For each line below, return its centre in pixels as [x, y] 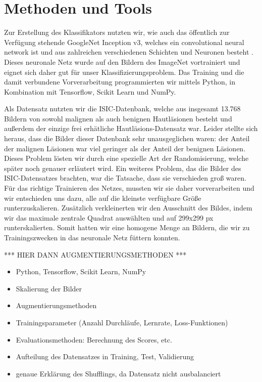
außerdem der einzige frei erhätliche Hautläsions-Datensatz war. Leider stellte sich [131, 128]
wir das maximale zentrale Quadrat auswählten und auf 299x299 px [109, 217]
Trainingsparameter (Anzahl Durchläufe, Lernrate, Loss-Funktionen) [122, 322]
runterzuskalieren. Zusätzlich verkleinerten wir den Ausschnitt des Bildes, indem [128, 208]
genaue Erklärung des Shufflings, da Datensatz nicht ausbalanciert [118, 373]
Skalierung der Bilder [49, 288]
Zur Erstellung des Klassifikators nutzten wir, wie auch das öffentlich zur [117, 32]
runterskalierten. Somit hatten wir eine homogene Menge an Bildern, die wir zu [127, 227]
